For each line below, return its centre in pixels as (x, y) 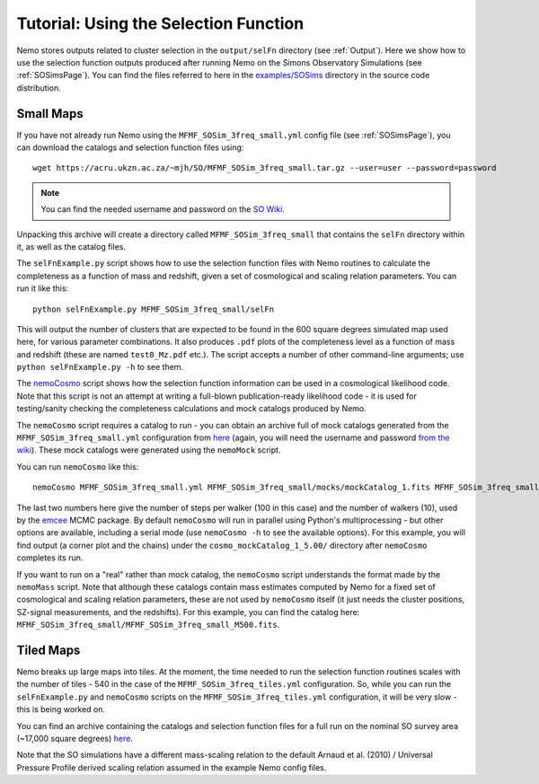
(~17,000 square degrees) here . (75, 738)
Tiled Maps (49, 650)
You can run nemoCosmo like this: (78, 466)
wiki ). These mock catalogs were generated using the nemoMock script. (149, 450)
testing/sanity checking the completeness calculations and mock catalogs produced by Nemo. (192, 409)
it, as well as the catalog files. (71, 246)
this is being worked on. (61, 709)
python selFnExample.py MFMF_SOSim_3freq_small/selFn (153, 309)
